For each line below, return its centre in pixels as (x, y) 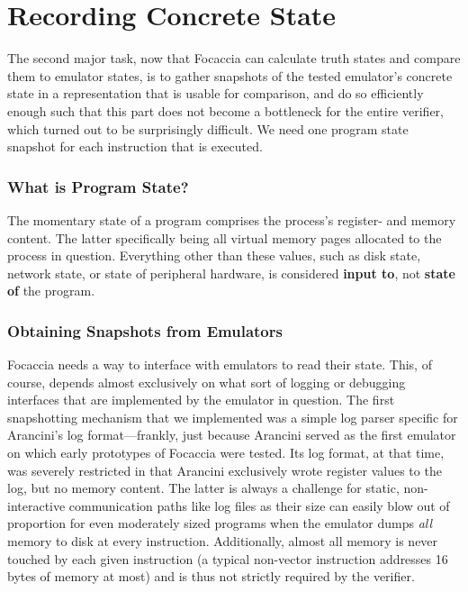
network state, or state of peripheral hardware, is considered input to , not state (231, 273)
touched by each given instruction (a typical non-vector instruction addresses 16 (228, 558)
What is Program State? (98, 186)
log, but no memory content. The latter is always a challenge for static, (203, 488)
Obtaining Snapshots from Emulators (145, 330)
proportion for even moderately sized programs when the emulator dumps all (220, 523)
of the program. (51, 291)
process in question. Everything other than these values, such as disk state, (214, 255)
